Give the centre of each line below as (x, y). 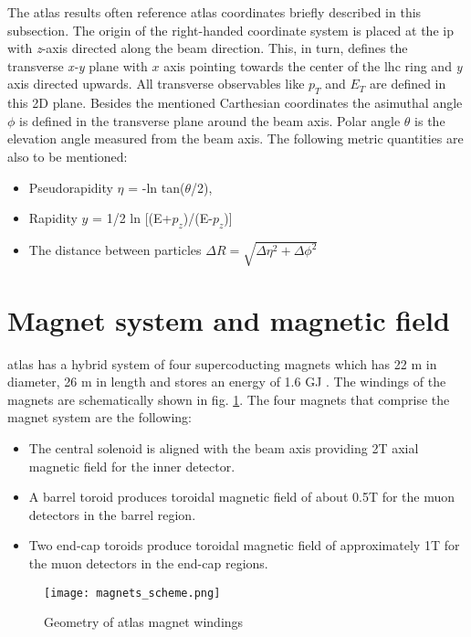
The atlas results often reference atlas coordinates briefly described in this (215, 12)
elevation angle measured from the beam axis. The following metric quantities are (235, 138)
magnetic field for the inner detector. (132, 466)
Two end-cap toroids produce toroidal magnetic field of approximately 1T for (244, 545)
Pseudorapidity (71, 187)
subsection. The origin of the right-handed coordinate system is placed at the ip (230, 30)
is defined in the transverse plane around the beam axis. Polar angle (210, 120)
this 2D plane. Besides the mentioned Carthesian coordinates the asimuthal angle (235, 103)
